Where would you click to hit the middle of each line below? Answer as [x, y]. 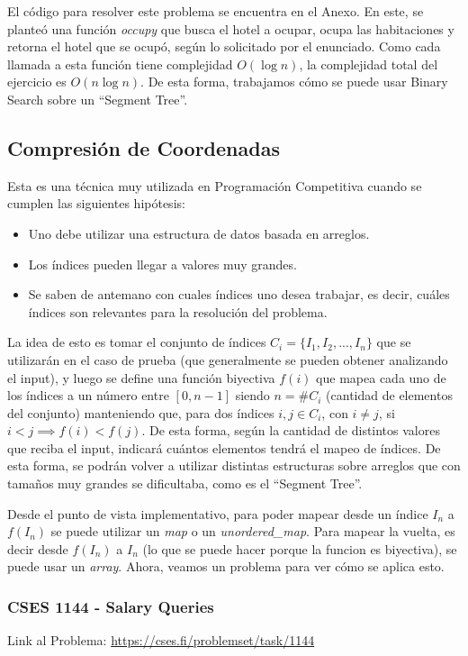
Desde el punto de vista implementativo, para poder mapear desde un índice [218, 513]
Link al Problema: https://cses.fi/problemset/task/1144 [161, 640]
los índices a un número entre [88, 395]
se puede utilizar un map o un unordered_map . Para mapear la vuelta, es [253, 531]
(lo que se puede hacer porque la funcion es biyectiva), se [300, 548]
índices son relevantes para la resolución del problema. [178, 311]
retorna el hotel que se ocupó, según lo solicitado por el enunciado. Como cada [224, 46]
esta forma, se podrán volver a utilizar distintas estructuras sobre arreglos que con [234, 465]
